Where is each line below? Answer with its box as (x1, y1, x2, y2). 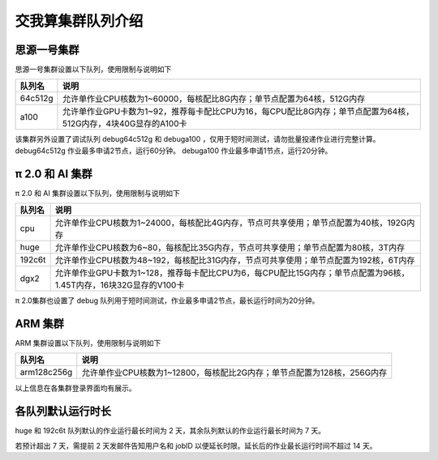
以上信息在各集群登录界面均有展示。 (15, 383, 136, 393)
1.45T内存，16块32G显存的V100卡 (54, 279, 185, 291)
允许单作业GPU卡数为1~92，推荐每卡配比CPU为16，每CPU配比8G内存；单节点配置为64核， (62, 106, 414, 117)
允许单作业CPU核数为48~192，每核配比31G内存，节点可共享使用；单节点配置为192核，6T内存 (54, 255, 415, 266)
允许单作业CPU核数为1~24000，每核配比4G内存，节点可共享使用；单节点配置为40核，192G (54, 217, 407, 228)
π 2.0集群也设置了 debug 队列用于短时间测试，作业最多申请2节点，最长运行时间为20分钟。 (15, 296, 320, 305)
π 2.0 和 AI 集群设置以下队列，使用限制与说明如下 (15, 188, 180, 198)
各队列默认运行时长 (15, 405, 111, 419)
